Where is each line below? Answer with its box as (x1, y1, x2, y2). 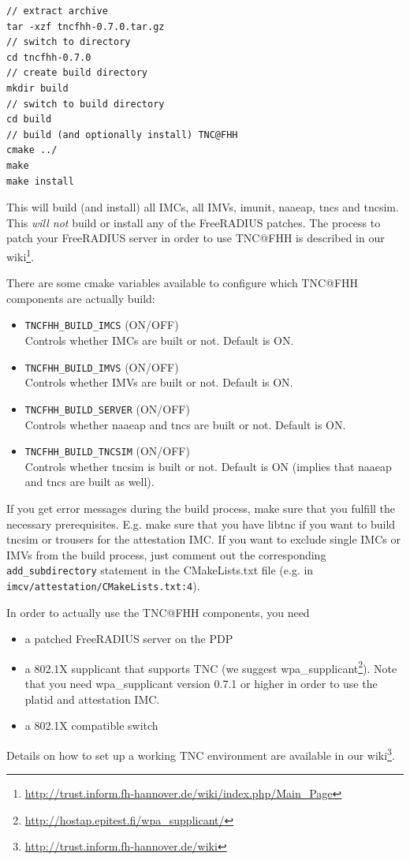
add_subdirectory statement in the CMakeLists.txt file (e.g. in (6, 562, 314, 578)
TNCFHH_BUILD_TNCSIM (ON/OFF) (24, 443, 190, 459)
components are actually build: (6, 290, 155, 306)
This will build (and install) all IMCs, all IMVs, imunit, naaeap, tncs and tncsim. (6, 199, 399, 215)
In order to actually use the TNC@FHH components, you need (6, 604, 310, 620)
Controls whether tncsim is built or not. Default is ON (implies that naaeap (24, 458, 392, 474)
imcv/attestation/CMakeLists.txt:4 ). (6, 577, 200, 593)
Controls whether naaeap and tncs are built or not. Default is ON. (24, 416, 346, 432)
